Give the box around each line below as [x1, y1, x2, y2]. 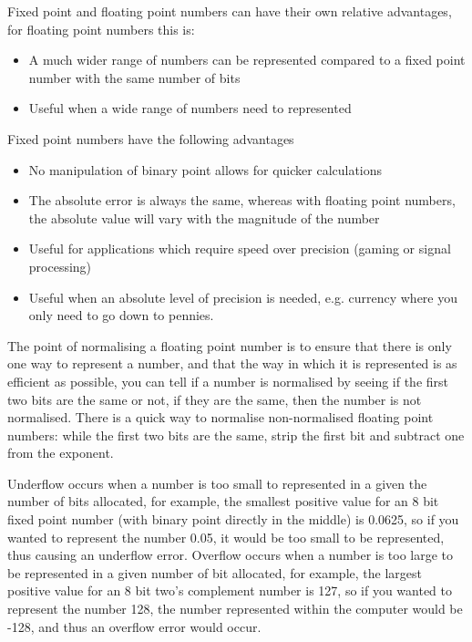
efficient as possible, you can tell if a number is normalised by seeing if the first [7, 371, 449, 390]
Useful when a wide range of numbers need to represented [28, 98, 352, 118]
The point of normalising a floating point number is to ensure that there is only [7, 336, 452, 355]
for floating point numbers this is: [7, 19, 195, 38]
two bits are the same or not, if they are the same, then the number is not [7, 389, 422, 409]
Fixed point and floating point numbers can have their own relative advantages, [7, 2, 452, 20]
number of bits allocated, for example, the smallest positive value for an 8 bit [7, 492, 439, 511]
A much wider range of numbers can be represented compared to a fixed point [28, 50, 466, 69]
